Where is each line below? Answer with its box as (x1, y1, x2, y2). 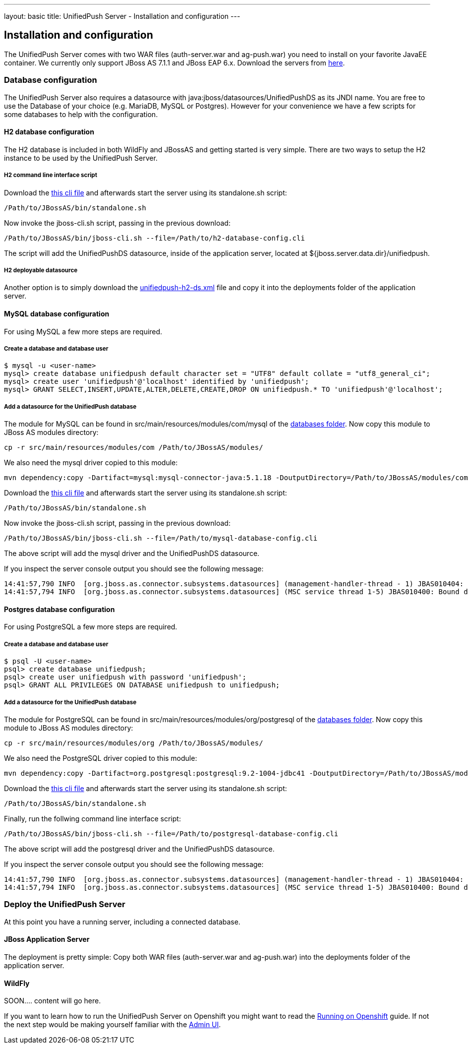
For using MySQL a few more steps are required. (4, 327, 163, 336)
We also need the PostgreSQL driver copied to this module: (4, 753, 197, 762)
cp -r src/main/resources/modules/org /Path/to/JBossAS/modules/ (4, 739, 263, 747)
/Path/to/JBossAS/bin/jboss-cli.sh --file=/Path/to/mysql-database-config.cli (4, 534, 318, 543)
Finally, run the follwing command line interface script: (4, 814, 181, 823)
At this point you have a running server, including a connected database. (4, 917, 240, 926)
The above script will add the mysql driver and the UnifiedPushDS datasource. (4, 549, 260, 558)
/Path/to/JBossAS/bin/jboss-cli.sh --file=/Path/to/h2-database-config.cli (4, 234, 305, 242)
